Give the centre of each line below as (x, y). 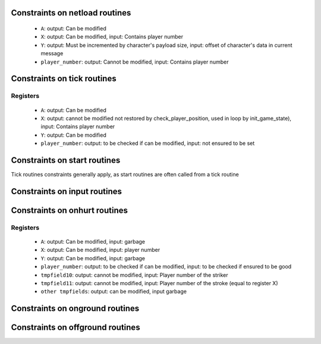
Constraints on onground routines (75, 309)
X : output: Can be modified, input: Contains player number (112, 37)
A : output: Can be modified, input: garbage (93, 242)
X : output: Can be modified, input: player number (100, 250)
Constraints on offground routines (75, 328)
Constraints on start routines (66, 160)
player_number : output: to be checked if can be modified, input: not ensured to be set (148, 143)
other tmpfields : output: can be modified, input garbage (114, 292)
